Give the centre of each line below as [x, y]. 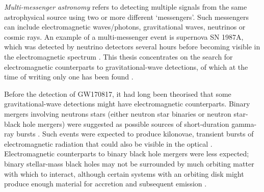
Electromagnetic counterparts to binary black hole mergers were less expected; [127, 154]
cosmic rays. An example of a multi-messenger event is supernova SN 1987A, [124, 36]
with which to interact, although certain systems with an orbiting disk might [124, 173]
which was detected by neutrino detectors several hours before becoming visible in [132, 47]
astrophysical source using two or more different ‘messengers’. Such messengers [127, 17]
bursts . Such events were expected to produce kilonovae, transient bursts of [135, 134]
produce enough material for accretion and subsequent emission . [105, 184]
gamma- [244, 124]
